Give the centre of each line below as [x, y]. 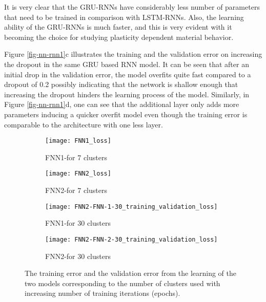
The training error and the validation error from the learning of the [131, 273]
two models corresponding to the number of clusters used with [122, 283]
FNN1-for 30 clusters [78, 223]
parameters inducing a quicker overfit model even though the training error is [126, 114]
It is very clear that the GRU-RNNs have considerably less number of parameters [132, 7]
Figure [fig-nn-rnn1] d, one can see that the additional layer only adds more [122, 104]
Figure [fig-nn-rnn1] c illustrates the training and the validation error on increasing [133, 54]
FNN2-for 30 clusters [78, 256]
